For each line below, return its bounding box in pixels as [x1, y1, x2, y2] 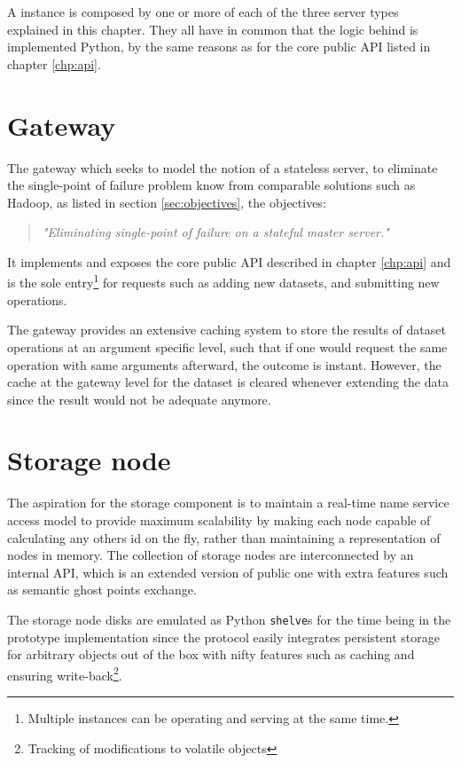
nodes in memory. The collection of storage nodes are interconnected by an [7, 546, 414, 564]
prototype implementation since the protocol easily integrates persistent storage [7, 627, 440, 646]
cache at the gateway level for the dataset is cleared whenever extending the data [7, 373, 449, 391]
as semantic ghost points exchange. [7, 580, 197, 599]
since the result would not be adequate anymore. [7, 389, 271, 408]
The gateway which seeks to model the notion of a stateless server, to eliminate [7, 158, 438, 177]
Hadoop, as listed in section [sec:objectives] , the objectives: [7, 193, 326, 211]
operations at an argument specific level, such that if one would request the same [7, 337, 448, 356]
